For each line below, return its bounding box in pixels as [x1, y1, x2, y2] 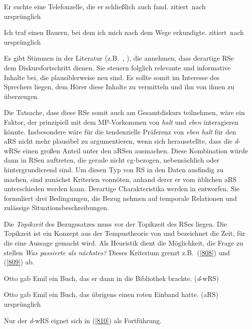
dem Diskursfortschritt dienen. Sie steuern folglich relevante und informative [4, 62, 231, 72]
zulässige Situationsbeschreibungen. [4, 202, 109, 213]
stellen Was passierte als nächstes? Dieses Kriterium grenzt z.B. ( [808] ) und [4, 247, 230, 257]
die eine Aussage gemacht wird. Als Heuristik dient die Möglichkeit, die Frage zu [4, 238, 243, 248]
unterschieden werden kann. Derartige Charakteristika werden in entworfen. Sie [4, 183, 240, 194]
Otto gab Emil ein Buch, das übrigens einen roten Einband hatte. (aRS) [4, 289, 219, 299]
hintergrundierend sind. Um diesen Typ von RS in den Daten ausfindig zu [4, 164, 224, 174]
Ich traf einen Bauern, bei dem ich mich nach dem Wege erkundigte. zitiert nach [4, 27, 244, 37]
